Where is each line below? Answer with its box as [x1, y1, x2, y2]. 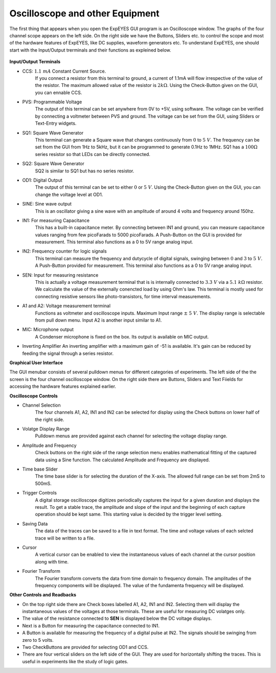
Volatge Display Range [22, 426, 70, 432]
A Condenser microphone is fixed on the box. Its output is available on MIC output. [35, 333, 209, 340]
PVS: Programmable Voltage [22, 99, 82, 105]
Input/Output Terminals [9, 59, 61, 65]
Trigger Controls [22, 490, 57, 496]
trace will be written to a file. [35, 535, 95, 541]
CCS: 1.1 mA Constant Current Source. [22, 68, 106, 74]
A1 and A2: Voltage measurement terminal [22, 303, 111, 309]
